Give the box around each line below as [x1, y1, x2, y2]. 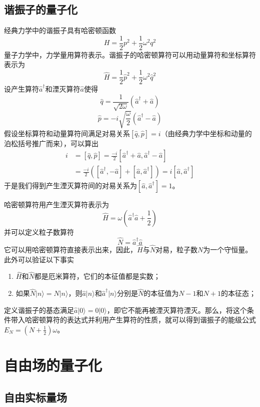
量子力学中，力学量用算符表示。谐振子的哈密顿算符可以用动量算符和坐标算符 [4, 49, 256, 60]
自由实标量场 [4, 389, 67, 404]
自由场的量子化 [4, 355, 102, 375]
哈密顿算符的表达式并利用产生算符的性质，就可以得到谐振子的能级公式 [24, 314, 256, 325]
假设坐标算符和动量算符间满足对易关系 [4, 128, 130, 138]
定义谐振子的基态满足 [4, 304, 74, 315]
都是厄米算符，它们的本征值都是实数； [34, 271, 160, 281]
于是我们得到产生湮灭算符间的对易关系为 [4, 180, 137, 191]
